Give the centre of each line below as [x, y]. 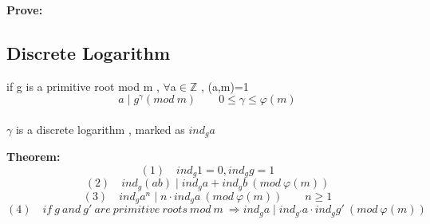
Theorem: [34, 157]
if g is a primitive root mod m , [83, 86]
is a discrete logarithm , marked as [100, 129]
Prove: [25, 10]
